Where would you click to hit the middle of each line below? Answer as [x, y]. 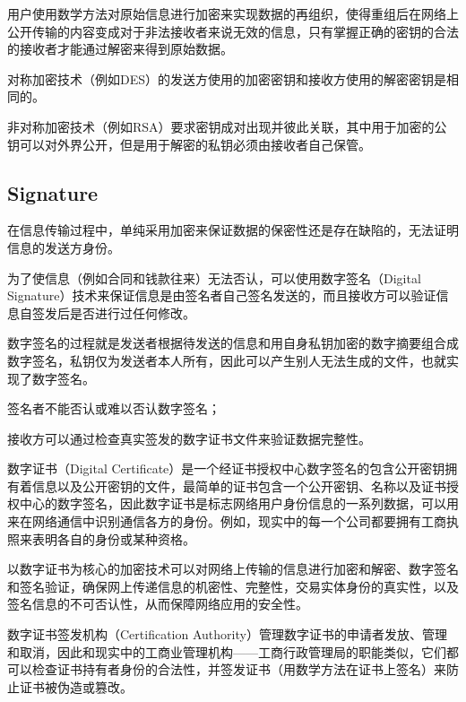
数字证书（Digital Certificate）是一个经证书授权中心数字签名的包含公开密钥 [226, 468]
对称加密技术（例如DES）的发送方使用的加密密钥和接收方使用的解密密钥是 [227, 78]
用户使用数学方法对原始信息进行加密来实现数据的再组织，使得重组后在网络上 [233, 13]
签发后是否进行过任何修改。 [113, 312]
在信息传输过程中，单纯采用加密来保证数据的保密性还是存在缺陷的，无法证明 [233, 230]
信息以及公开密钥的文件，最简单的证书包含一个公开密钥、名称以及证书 [239, 485]
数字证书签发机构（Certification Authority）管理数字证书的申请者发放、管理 [227, 634]
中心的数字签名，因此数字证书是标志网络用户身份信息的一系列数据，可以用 [239, 503]
